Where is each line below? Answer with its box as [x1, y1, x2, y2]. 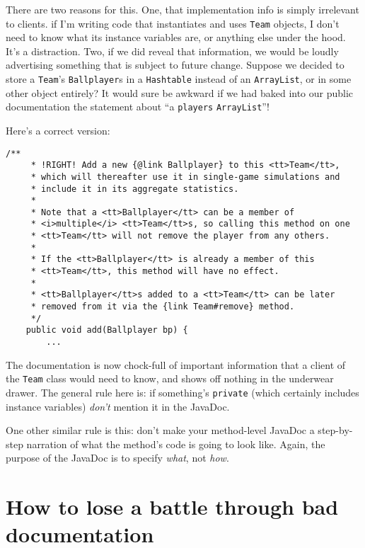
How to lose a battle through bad [6, 492, 339, 521]
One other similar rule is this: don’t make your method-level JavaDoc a [6, 423, 315, 438]
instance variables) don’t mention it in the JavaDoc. [6, 399, 230, 413]
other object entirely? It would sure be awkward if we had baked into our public [6, 85, 354, 100]
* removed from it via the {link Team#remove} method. [30, 302, 295, 312]
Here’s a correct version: [6, 122, 110, 137]
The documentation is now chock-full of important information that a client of [6, 357, 346, 372]
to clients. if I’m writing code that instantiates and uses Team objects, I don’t [6, 16, 340, 30]
